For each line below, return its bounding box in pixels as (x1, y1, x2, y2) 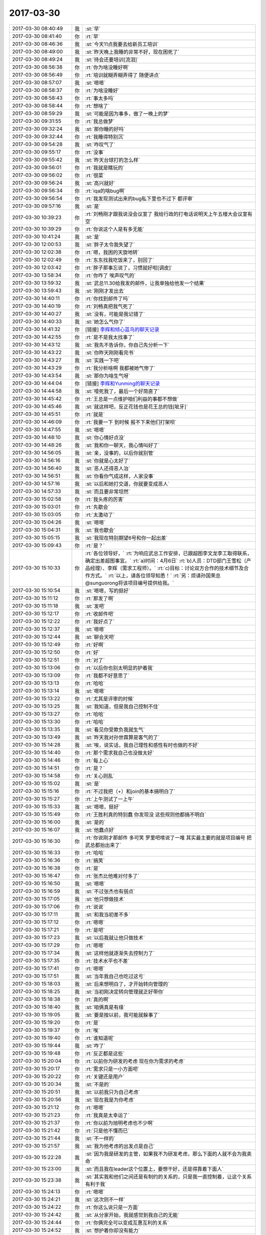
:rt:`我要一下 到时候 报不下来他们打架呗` (85, 418, 177, 425)
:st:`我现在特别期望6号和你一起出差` (85, 534, 168, 541)
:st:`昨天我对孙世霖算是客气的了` (85, 734, 160, 741)
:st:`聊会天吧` (85, 633, 116, 640)
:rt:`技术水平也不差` (85, 957, 130, 964)
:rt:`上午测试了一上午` (85, 795, 135, 802)
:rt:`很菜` (85, 172, 105, 179)
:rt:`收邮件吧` (85, 610, 115, 617)
